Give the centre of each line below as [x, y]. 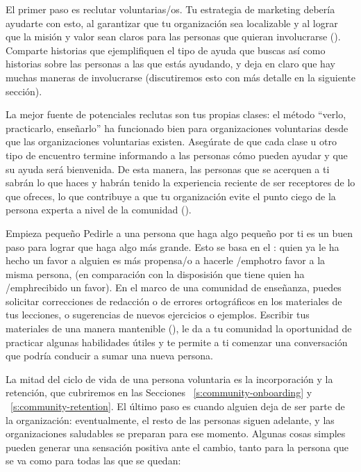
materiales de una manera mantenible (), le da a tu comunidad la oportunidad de [179, 328]
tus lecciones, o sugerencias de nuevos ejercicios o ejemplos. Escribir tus [158, 315]
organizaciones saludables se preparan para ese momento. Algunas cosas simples [176, 433]
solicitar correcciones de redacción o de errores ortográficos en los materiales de [174, 301]
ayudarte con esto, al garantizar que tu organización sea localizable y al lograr [172, 23]
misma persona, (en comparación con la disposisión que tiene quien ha [155, 274]
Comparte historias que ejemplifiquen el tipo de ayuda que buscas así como [166, 50]
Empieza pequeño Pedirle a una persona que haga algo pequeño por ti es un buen [179, 233]
